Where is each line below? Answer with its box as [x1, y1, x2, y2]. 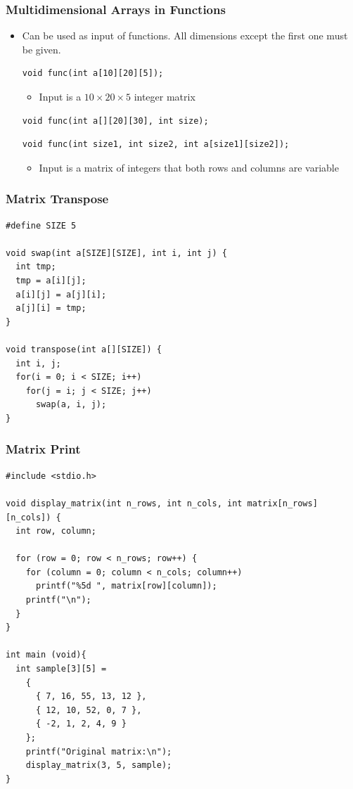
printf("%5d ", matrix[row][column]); [35, 581, 217, 591]
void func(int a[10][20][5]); [22, 68, 164, 79]
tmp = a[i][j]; [15, 275, 86, 286]
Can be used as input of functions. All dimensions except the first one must [22, 28, 348, 43]
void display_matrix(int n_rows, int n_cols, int [6, 498, 243, 508]
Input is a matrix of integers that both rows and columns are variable [39, 160, 339, 174]
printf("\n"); [25, 595, 91, 605]
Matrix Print [6, 440, 81, 458]
